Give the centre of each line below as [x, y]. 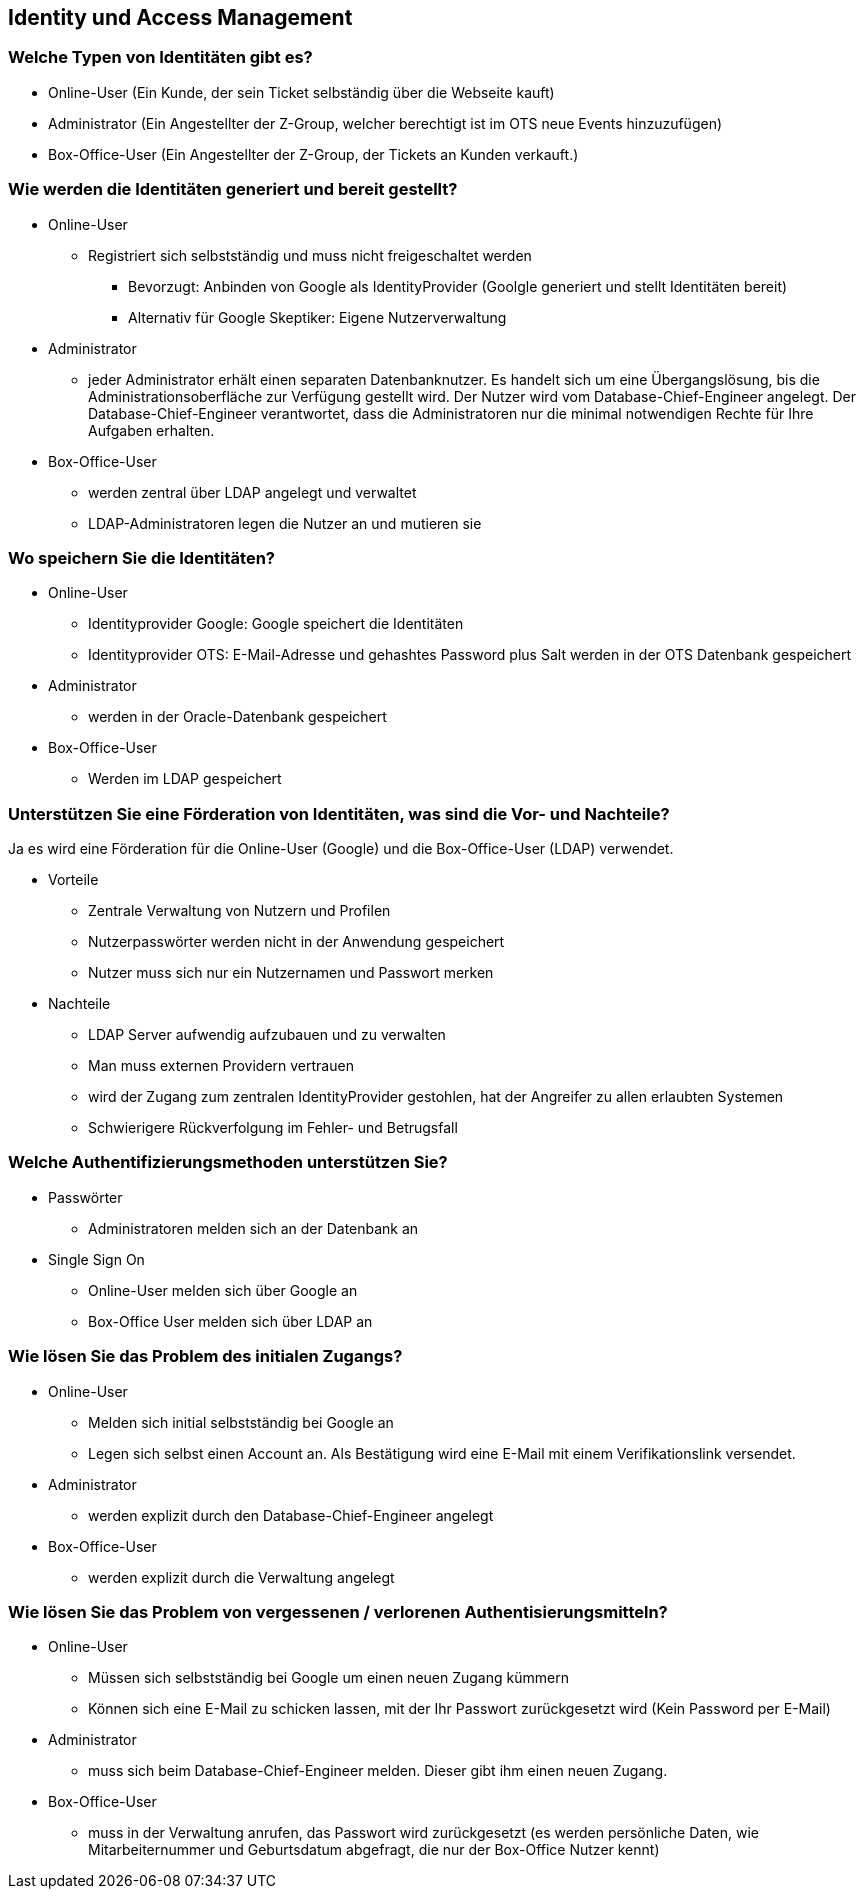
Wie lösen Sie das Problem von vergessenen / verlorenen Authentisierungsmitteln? [338, 1611]
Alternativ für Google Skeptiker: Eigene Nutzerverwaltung [317, 317]
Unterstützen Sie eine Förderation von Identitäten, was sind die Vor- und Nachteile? [339, 813]
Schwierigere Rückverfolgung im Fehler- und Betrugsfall [273, 1128]
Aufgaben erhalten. [151, 430]
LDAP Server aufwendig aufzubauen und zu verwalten [267, 1035]
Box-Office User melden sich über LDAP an [230, 1321]
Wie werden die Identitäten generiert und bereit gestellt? [233, 189]
